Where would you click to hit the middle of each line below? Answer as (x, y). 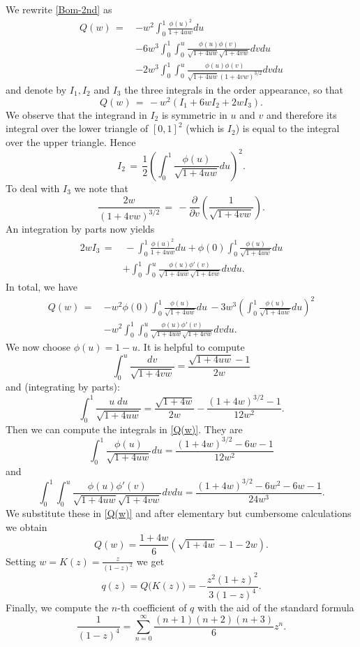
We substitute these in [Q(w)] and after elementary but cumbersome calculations (179, 513)
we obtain (27, 526)
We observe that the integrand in (76, 114)
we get (150, 561)
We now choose (38, 347)
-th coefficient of (152, 608)
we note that (101, 188)
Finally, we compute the (57, 608)
